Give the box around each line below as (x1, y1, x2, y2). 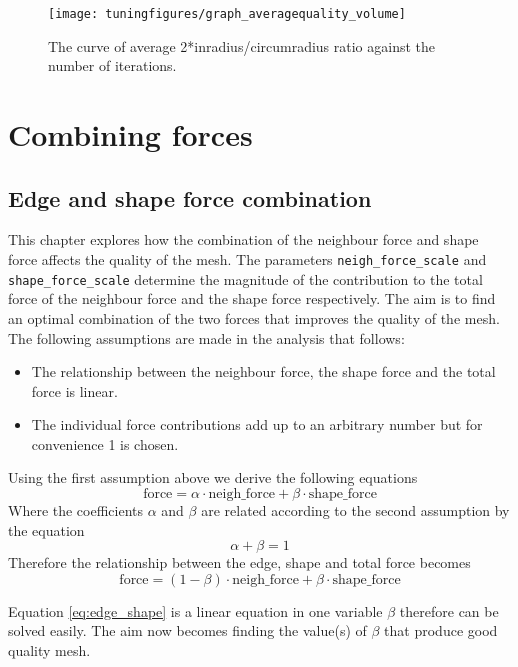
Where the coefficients (8, 500, 144, 521)
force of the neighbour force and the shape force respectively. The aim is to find (8, 288, 496, 309)
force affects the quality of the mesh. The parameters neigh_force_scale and (8, 249, 487, 270)
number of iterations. (48, 55, 177, 76)
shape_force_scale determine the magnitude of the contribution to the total (8, 268, 483, 289)
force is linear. (31, 380, 118, 401)
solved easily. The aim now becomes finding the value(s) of (8, 620, 367, 641)
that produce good (384, 620, 498, 641)
